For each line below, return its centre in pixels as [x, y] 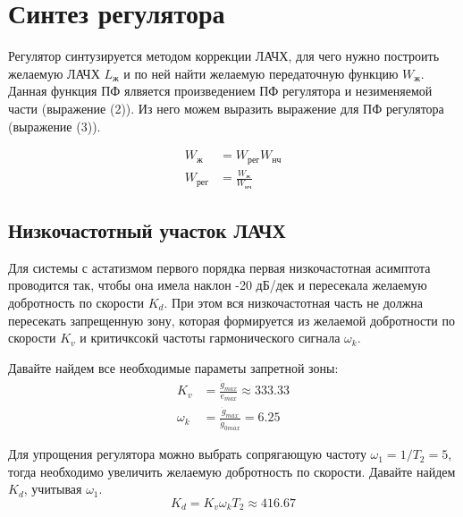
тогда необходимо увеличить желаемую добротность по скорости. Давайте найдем [232, 471]
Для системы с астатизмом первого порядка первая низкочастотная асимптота [219, 267]
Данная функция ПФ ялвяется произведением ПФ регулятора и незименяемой [220, 91]
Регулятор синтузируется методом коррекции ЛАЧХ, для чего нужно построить [224, 56]
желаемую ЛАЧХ [54, 73]
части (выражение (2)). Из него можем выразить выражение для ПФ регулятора [226, 108]
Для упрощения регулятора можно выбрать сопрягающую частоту [187, 454]
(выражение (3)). [55, 126]
